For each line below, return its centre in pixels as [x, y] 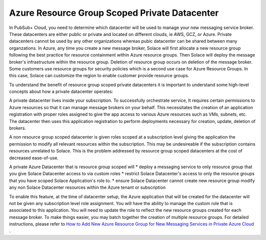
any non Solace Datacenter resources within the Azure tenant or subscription [87, 187]
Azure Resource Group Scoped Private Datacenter [114, 13]
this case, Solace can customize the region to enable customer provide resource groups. [99, 76]
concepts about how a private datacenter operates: [61, 91]
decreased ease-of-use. [34, 158]
